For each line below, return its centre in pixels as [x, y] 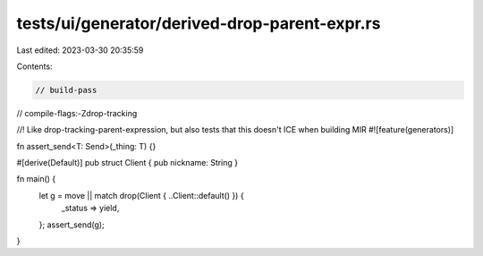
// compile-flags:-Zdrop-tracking [77, 113]
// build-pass [66, 90]
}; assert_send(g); [72, 225]
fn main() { [36, 179]
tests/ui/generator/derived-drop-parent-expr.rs [199, 23]
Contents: [34, 66]
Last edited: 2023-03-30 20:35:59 [80, 50]
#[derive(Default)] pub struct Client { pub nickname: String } [127, 163]
